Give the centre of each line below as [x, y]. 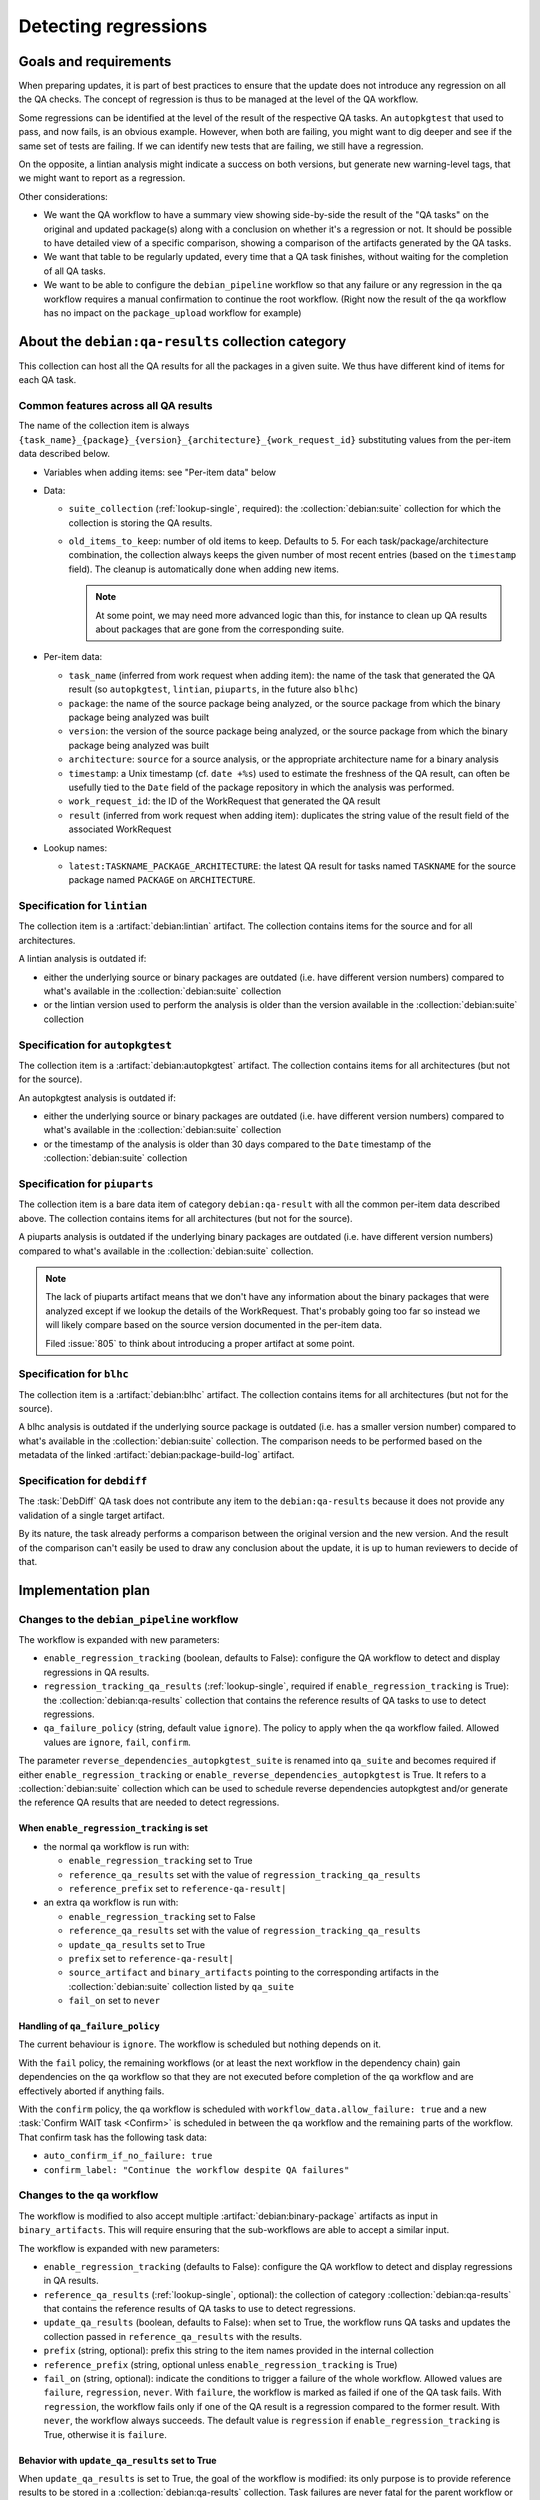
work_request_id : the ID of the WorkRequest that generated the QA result [224, 801]
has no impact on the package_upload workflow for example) [172, 312]
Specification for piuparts [86, 1184]
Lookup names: [75, 847]
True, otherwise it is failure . [105, 2434]
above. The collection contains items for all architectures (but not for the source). [186, 1218]
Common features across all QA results [115, 405]
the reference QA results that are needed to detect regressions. [149, 1802]
